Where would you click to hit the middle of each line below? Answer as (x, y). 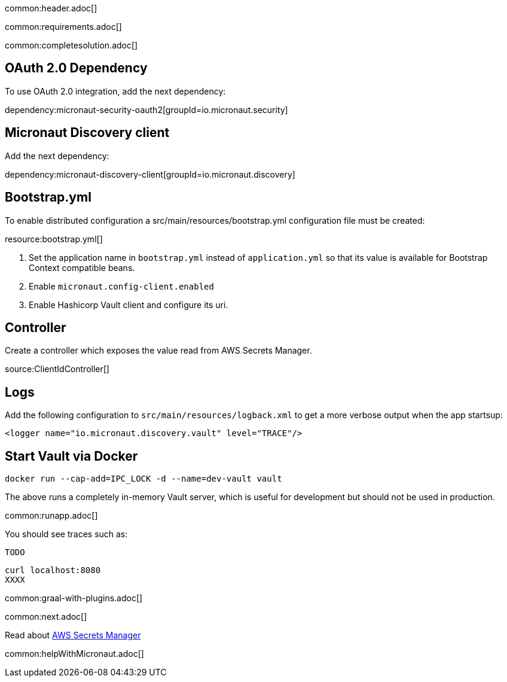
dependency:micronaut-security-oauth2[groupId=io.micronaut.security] (146, 109)
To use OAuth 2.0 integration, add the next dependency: (115, 91)
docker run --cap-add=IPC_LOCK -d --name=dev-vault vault (143, 479)
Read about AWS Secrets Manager (73, 635)
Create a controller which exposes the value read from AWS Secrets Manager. (158, 351)
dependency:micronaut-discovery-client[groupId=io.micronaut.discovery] (150, 174)
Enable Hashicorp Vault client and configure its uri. (129, 305)
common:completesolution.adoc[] (71, 45)
